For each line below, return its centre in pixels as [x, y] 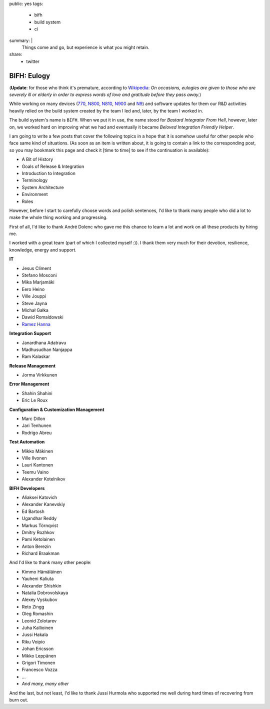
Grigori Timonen [38, 662]
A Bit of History [37, 159]
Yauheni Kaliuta [38, 579]
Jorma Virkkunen [39, 375]
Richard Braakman [41, 553]
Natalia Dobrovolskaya [45, 593]
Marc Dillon [33, 419]
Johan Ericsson [38, 649]
